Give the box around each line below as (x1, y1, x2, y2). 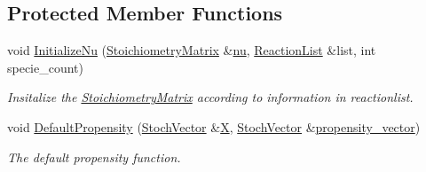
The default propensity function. (7, 147, 181, 166)
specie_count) (7, 58, 84, 76)
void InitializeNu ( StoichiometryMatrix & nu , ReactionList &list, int (7, 41, 376, 59)
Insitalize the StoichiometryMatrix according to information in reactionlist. (7, 88, 414, 106)
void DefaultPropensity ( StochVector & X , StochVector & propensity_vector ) (7, 117, 421, 136)
